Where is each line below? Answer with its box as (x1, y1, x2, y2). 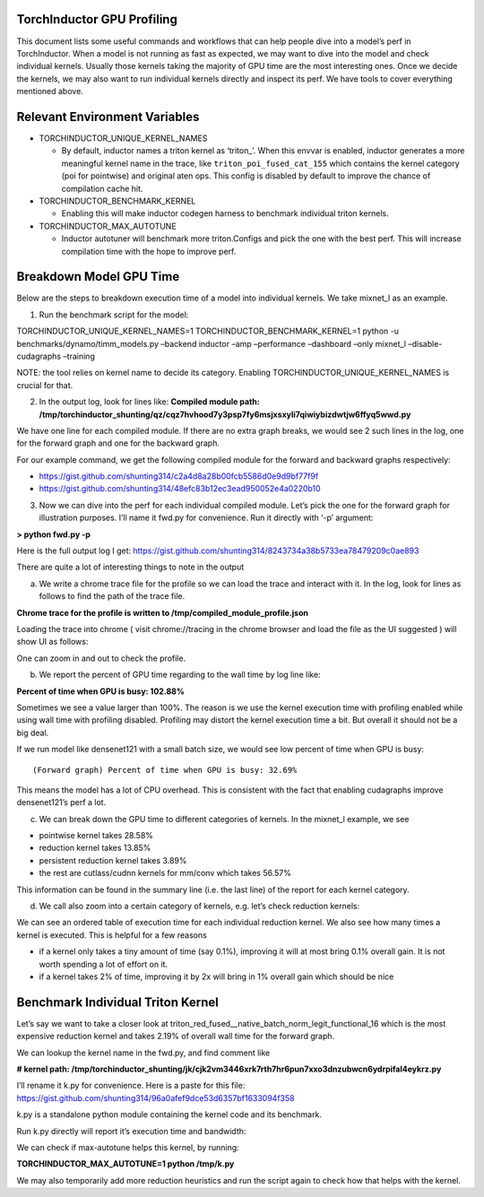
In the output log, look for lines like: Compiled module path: (39, 396, 260, 407)
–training (63, 351, 96, 361)
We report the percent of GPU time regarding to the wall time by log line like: (39, 669, 322, 681)
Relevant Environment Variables (16, 108, 200, 125)
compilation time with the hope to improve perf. (61, 246, 237, 256)
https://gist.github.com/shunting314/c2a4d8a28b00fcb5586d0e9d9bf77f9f (39, 471, 319, 481)
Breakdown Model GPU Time (16, 269, 180, 284)
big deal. (16, 727, 49, 738)
